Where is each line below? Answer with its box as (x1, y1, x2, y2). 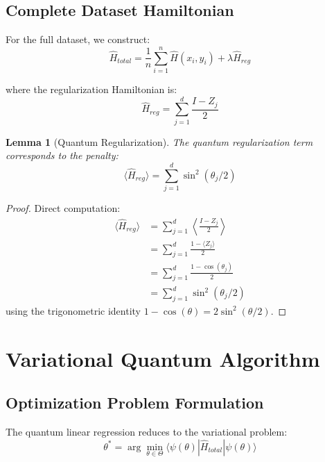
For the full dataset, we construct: (6, 32, 150, 47)
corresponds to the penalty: (6, 148, 118, 163)
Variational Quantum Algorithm (6, 344, 320, 372)
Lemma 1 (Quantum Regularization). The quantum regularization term (6, 134, 313, 149)
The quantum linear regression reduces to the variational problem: (6, 424, 288, 438)
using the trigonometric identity (6, 303, 141, 317)
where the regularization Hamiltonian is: (6, 81, 177, 96)
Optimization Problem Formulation (6, 392, 264, 413)
